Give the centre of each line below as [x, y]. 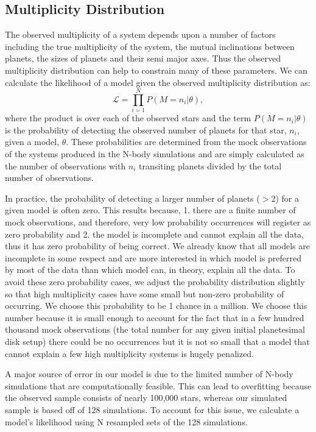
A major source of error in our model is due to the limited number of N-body [149, 374]
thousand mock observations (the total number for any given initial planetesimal [155, 329]
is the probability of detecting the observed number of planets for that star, [146, 129]
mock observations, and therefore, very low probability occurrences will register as [158, 222]
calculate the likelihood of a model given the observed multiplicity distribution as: [158, 82]
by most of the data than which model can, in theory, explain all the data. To [150, 270]
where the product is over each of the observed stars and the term [128, 118]
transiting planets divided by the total [210, 165]
